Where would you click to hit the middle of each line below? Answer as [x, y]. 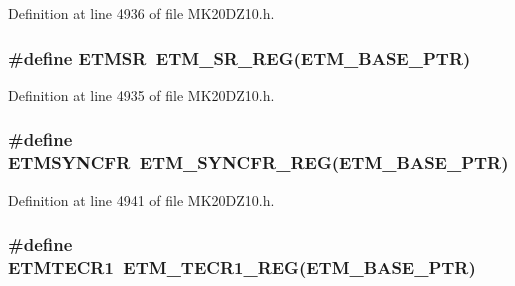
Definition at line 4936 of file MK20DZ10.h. [141, 13]
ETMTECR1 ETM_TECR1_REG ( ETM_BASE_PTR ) [242, 266]
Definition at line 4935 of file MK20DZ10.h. [141, 94]
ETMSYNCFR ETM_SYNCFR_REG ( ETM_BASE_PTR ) [258, 162]
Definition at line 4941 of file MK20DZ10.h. [141, 199]
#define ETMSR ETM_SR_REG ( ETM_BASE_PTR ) [239, 57]
